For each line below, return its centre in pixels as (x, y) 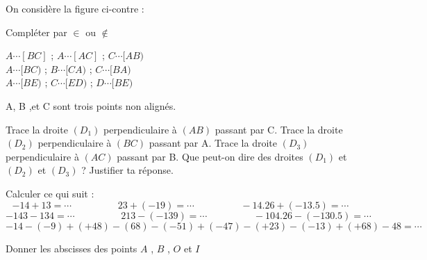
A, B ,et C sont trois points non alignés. (91, 105)
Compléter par (36, 32)
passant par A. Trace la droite (213, 143)
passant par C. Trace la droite (279, 129)
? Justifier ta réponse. (127, 170)
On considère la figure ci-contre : (75, 8)
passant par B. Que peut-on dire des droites (210, 156)
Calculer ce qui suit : (50, 193)
